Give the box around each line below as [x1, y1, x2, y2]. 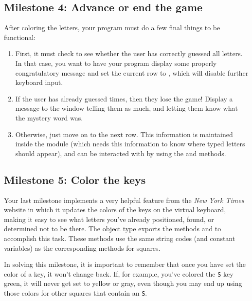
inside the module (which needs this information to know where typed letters [15, 139, 245, 149]
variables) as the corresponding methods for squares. [4, 242, 161, 253]
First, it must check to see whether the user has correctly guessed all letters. [15, 48, 243, 59]
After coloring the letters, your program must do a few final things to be [4, 22, 220, 33]
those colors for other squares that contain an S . [4, 287, 147, 298]
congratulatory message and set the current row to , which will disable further [15, 67, 249, 78]
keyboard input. [15, 77, 63, 87]
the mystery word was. [15, 112, 83, 122]
